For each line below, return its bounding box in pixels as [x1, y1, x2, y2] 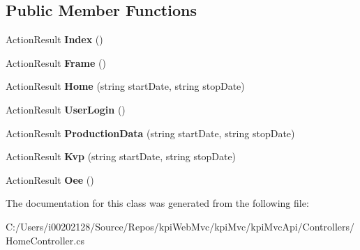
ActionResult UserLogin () [6, 102, 126, 116]
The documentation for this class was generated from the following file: [6, 196, 309, 210]
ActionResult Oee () [6, 172, 94, 187]
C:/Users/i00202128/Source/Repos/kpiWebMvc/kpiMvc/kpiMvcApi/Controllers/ [6, 219, 355, 233]
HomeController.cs [6, 233, 84, 247]
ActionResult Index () [6, 32, 103, 47]
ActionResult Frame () [6, 55, 106, 70]
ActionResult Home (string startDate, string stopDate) [6, 79, 245, 93]
